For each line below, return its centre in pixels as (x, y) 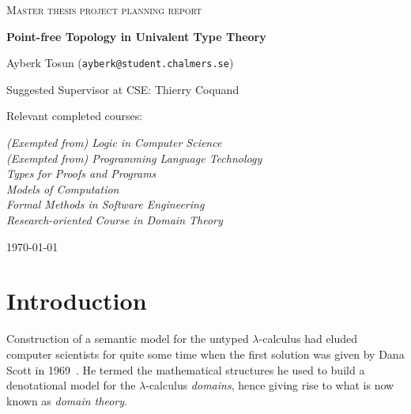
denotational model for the (71, 385)
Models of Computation (63, 188)
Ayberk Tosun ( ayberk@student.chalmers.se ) (120, 63)
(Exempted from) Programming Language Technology (134, 158)
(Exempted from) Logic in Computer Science (114, 143)
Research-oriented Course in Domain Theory (115, 220)
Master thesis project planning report (104, 9)
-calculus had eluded (308, 339)
